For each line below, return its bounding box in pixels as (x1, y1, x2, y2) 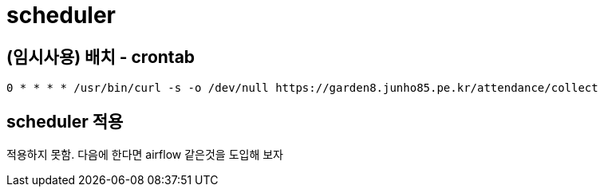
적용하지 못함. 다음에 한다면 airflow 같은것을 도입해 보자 (6, 148, 283, 162)
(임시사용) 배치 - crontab (6, 46, 195, 67)
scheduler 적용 (6, 111, 124, 132)
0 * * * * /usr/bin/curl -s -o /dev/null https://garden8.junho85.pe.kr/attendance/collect (6, 81, 598, 95)
